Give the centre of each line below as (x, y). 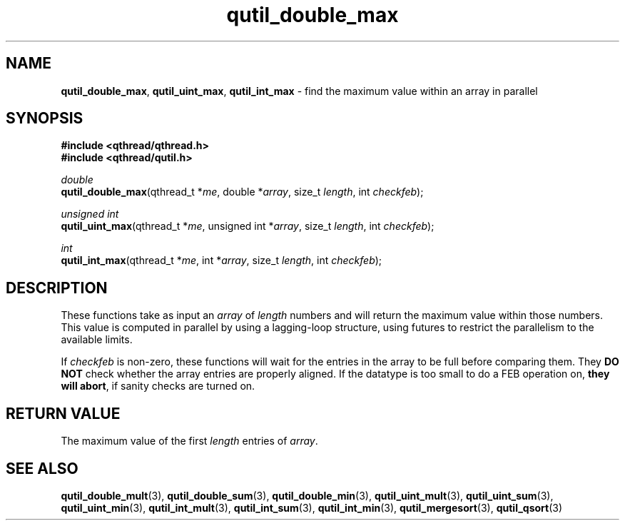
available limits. (97, 340)
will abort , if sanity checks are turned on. (158, 386)
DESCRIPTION (57, 288)
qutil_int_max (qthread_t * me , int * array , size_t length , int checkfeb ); (222, 261)
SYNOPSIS (45, 118)
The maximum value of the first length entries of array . (189, 441)
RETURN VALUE (63, 413)
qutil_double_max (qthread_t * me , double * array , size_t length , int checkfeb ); (242, 192)
